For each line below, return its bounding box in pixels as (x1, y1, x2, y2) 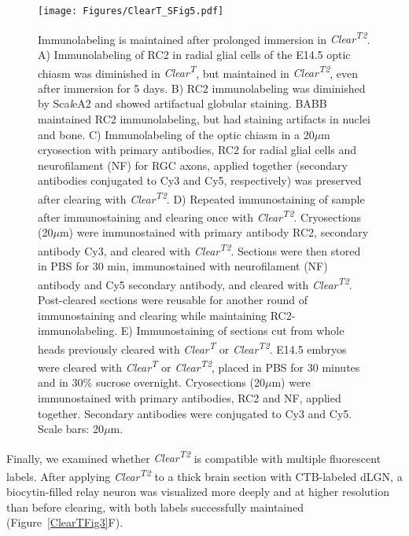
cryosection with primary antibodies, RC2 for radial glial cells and (38, 141, 357, 158)
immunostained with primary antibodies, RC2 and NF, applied (38, 389, 341, 406)
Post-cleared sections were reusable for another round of (38, 292, 308, 308)
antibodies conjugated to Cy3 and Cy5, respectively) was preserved (38, 172, 362, 189)
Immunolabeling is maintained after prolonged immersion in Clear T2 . (38, 28, 370, 47)
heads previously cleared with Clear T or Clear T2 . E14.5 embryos (38, 338, 347, 357)
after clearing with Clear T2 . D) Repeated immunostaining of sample (38, 188, 365, 207)
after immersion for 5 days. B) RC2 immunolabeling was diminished (38, 79, 366, 96)
